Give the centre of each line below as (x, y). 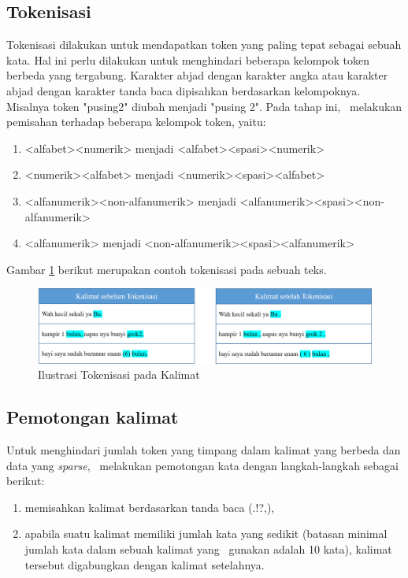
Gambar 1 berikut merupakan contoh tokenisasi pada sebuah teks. (167, 269)
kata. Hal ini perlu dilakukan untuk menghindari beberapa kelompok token (188, 59)
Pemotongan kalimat (93, 417)
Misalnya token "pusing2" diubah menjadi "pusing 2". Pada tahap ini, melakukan (204, 106)
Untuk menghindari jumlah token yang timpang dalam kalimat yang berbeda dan (204, 449)
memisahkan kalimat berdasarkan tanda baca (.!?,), (150, 507)
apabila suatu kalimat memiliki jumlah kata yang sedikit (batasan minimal (206, 534)
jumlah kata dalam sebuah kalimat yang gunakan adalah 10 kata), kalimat (208, 548)
